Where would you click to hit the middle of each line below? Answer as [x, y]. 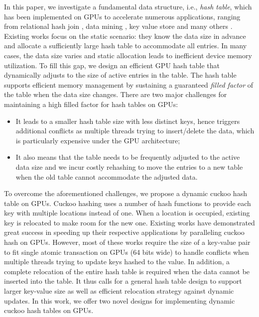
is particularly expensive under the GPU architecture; [98, 140]
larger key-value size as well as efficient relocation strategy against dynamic [119, 291]
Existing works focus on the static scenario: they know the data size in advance [125, 36]
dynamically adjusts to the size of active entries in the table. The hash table [120, 75]
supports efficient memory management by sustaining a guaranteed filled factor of [129, 84]
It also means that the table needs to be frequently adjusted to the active [128, 157]
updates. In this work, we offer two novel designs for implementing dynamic [120, 300]
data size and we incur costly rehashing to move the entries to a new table [129, 166]
